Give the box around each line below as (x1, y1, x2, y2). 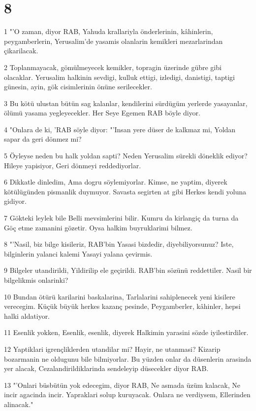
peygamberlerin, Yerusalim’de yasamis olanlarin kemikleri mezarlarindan (4, 36, 223, 46)
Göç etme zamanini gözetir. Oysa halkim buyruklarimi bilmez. (4, 222, 192, 232)
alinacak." (4, 399, 33, 409)
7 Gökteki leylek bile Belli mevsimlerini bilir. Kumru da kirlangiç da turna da (4, 213, 239, 223)
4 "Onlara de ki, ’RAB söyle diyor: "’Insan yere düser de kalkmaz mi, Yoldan (4, 124, 236, 134)
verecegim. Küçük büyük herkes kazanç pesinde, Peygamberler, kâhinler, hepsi (4, 301, 241, 311)
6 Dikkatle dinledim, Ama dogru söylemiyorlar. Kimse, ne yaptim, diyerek (4, 177, 227, 187)
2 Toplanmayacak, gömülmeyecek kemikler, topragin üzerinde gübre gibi (4, 62, 222, 72)
